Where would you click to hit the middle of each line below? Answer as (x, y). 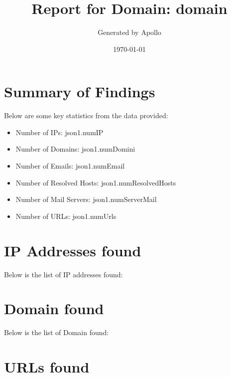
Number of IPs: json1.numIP (59, 132)
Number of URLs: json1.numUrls (66, 216)
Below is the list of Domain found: (57, 332)
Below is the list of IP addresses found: (63, 274)
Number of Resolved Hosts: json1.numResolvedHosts (96, 182)
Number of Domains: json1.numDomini (75, 149)
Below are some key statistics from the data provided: (86, 115)
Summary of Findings (80, 92)
